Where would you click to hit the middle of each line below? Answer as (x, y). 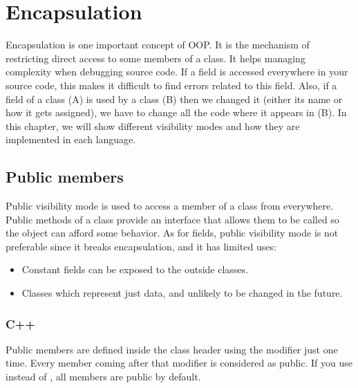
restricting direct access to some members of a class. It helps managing (156, 58)
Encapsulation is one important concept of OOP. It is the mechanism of (158, 45)
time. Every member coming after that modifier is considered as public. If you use (179, 363)
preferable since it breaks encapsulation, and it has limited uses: (141, 246)
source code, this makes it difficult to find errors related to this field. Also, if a (171, 85)
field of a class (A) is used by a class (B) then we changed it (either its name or (174, 99)
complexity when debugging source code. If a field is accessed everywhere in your (177, 72)
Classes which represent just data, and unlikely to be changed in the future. (182, 293)
